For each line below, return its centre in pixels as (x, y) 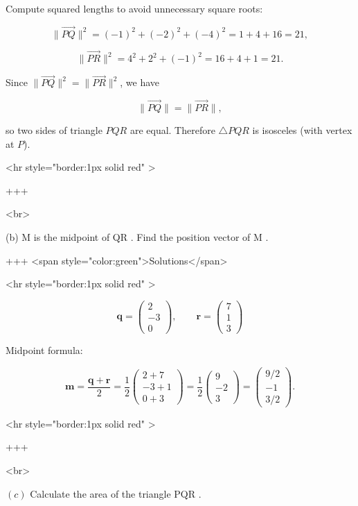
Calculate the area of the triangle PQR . (116, 493)
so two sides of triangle (54, 130)
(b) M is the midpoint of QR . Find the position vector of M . (137, 237)
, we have (140, 82)
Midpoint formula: (44, 349)
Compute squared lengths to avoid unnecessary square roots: (134, 8)
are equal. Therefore (172, 130)
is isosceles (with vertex (302, 130)
